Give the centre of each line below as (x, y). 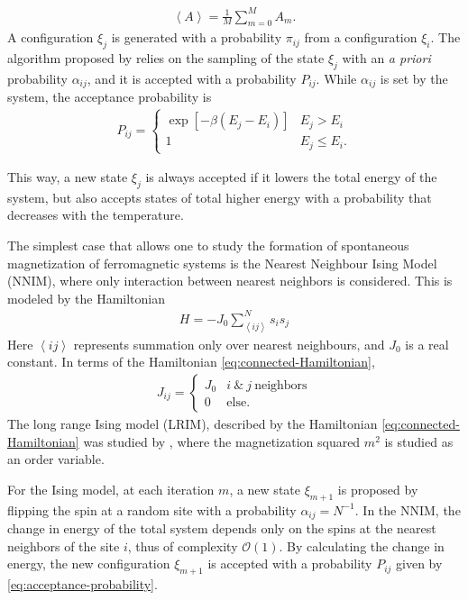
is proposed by (378, 489)
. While (336, 78)
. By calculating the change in (362, 545)
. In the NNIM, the (408, 509)
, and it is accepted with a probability (192, 78)
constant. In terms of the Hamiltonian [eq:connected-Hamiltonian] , (191, 362)
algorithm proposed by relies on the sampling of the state (166, 58)
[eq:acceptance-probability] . (83, 584)
